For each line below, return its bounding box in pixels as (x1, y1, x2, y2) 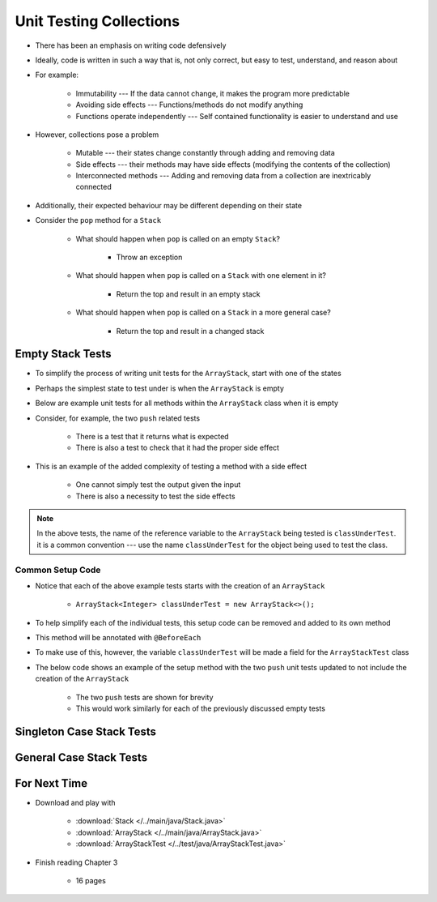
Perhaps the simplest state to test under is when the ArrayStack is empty (35, 383, 285, 393)
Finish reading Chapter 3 (35, 857, 118, 867)
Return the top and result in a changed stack (116, 326, 265, 336)
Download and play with (35, 797, 117, 807)
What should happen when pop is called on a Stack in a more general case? (75, 308, 331, 318)
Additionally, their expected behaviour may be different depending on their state (35, 200, 303, 210)
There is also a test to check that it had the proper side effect (75, 442, 279, 453)
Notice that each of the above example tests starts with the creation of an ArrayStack (35, 580, 325, 591)
